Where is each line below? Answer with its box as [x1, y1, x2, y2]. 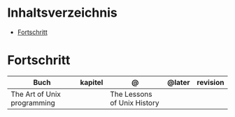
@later [166, 77, 190, 87]
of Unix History [109, 97, 159, 107]
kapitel [80, 77, 104, 87]
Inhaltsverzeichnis [7, 5, 117, 21]
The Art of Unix [10, 89, 62, 99]
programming [10, 97, 56, 107]
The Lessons [109, 89, 152, 99]
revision [197, 77, 225, 87]
